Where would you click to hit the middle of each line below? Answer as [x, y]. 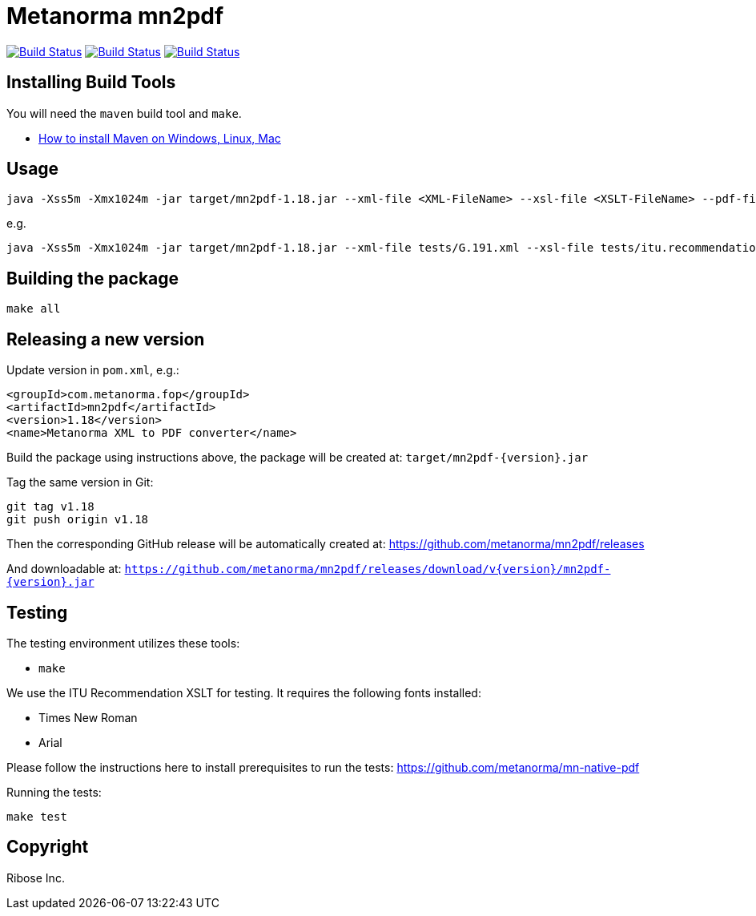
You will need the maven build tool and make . [124, 113]
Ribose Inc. [36, 878]
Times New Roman [88, 717]
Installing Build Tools [91, 83]
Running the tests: [54, 792]
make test [37, 816]
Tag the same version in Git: [80, 482]
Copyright [48, 847]
